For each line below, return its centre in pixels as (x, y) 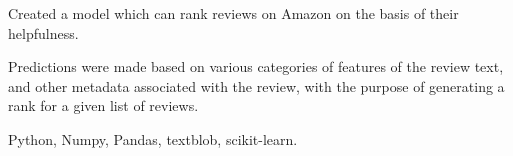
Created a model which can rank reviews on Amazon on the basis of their (233, 13)
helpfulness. (43, 32)
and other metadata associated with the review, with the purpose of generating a (256, 85)
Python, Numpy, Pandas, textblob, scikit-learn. (153, 138)
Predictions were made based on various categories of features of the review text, (256, 66)
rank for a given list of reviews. (103, 105)
